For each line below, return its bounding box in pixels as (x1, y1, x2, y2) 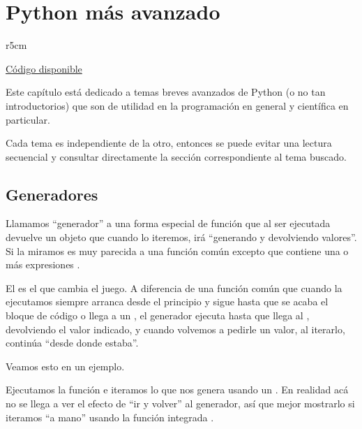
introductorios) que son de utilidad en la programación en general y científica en (6, 98, 349, 112)
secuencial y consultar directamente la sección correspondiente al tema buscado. (6, 149, 347, 163)
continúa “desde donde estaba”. (6, 335, 139, 350)
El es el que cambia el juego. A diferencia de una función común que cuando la (6, 280, 342, 295)
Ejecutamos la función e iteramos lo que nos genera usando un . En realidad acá (6, 382, 349, 397)
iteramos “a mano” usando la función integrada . (6, 409, 214, 424)
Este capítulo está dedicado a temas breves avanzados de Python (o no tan (6, 85, 326, 99)
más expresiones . (6, 257, 80, 272)
